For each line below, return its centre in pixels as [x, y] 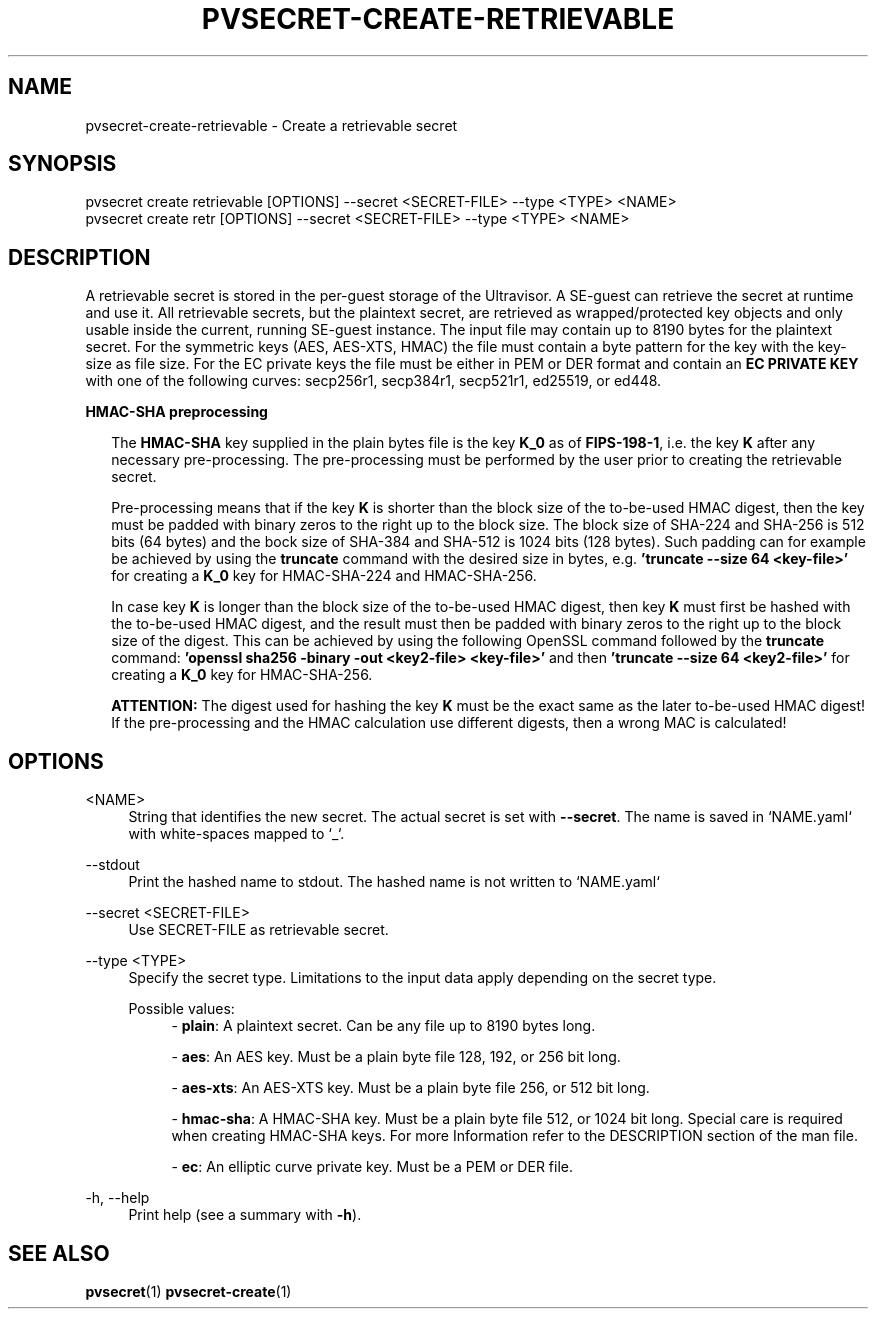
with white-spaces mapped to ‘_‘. [236, 834]
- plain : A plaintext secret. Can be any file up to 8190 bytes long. [383, 1026]
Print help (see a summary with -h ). [245, 1215]
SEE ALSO [59, 1253]
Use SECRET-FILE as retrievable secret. [258, 930]
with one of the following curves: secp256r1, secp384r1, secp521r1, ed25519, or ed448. [373, 381]
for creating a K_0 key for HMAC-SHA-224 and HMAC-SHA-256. [324, 576]
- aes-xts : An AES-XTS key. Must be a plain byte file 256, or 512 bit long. [410, 1088]
